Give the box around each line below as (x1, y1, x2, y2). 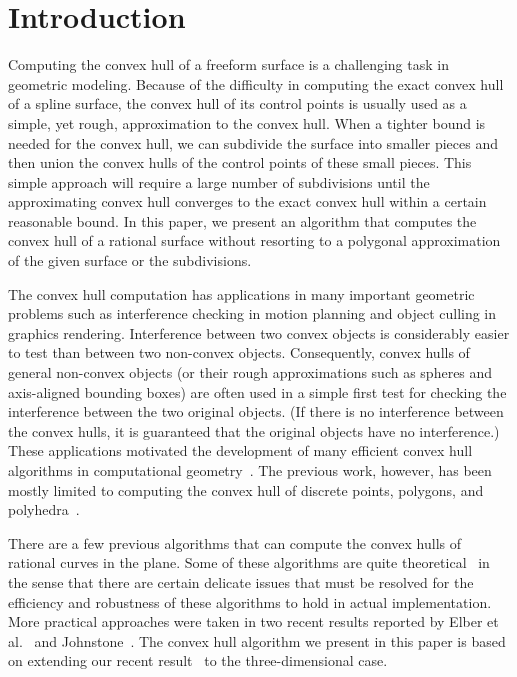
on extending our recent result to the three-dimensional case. (8, 650, 388, 671)
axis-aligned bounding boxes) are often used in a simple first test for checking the (8, 381, 507, 402)
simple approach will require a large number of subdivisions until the (8, 171, 430, 192)
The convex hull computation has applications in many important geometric (8, 283, 475, 304)
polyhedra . (8, 499, 80, 520)
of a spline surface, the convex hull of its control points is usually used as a (8, 93, 467, 114)
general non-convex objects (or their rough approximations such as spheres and (8, 362, 493, 383)
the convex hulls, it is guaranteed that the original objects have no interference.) (8, 420, 500, 441)
